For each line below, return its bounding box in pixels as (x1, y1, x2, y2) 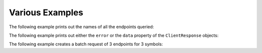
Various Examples (9, 7, 83, 18)
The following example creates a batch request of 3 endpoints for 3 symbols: (9, 41, 163, 47)
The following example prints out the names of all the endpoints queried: (9, 24, 154, 30)
